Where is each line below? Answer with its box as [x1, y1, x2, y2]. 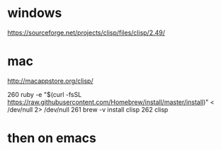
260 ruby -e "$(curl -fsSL [7, 90, 82, 98]
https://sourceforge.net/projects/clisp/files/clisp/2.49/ [7, 28, 165, 37]
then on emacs [7, 130, 97, 146]
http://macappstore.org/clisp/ [7, 76, 93, 85]
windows [7, 5, 62, 21]
